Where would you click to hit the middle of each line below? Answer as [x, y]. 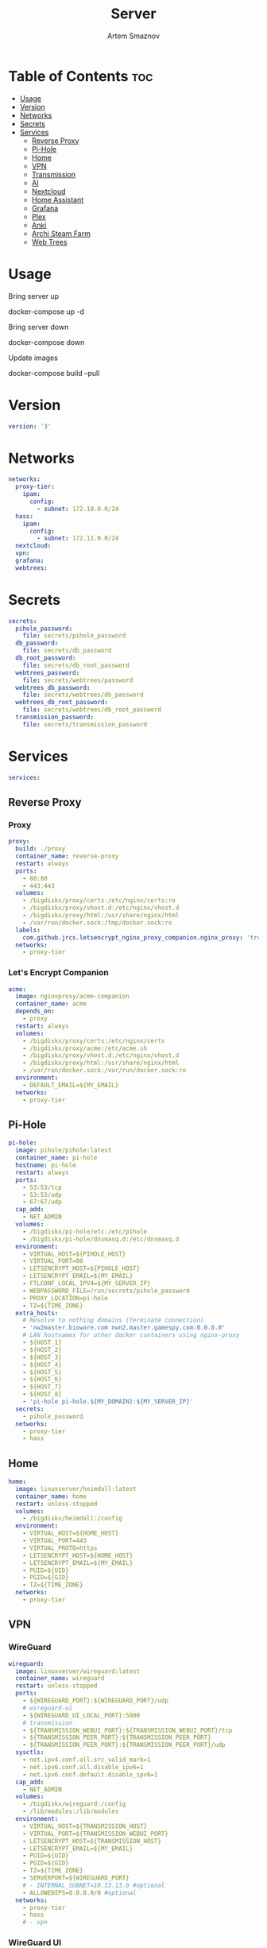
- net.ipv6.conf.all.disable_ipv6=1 [83, 1767]
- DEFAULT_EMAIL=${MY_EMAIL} [71, 1085]
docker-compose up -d [46, 312]
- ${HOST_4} [42, 1365]
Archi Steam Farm [61, 233]
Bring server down [39, 327]
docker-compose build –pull [54, 373]
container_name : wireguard [60, 1679]
